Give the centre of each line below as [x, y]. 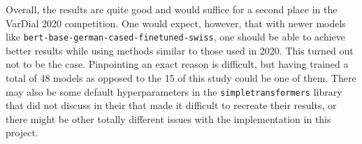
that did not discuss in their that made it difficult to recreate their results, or [171, 105]
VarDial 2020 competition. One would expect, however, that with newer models [176, 23]
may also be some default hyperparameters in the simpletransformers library [174, 91]
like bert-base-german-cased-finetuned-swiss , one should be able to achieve [176, 37]
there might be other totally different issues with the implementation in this [168, 118]
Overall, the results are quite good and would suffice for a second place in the [172, 9]
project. [22, 132]
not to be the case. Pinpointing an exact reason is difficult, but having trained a [177, 64]
